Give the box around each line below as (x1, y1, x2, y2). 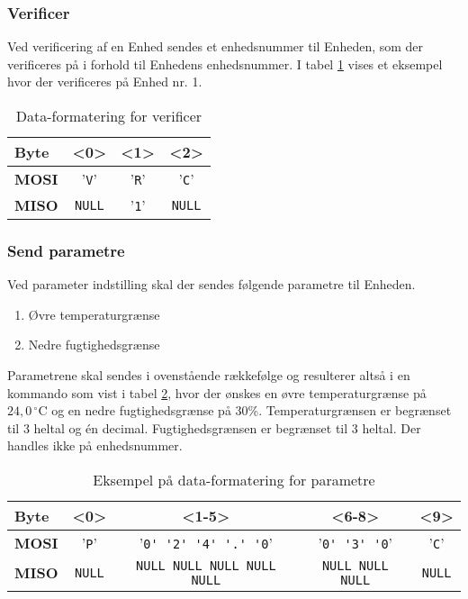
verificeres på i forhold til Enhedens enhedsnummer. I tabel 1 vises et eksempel (7, 54, 443, 73)
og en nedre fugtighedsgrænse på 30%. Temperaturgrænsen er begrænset (51, 401, 452, 420)
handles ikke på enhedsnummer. (7, 436, 183, 455)
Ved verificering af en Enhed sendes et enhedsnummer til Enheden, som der (7, 37, 424, 56)
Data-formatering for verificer (15, 105, 202, 126)
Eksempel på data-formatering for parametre (93, 468, 375, 490)
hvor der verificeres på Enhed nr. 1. (7, 72, 202, 91)
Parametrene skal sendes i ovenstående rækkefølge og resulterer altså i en (7, 366, 410, 384)
